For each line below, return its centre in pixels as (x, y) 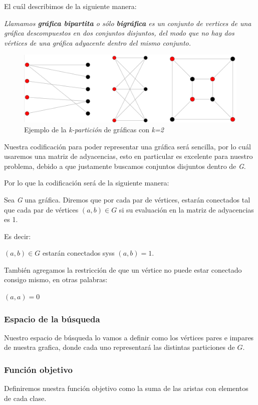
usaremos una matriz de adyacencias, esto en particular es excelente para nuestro (128, 156)
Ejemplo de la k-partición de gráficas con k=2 (94, 129)
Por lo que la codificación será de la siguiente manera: (87, 183)
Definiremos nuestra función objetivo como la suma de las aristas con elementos (126, 388)
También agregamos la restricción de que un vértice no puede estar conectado (123, 269)
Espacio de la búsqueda (52, 319)
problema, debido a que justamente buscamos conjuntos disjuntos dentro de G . (125, 166)
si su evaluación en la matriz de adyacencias (186, 209)
